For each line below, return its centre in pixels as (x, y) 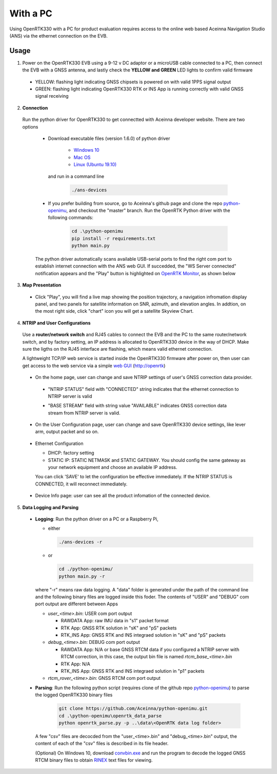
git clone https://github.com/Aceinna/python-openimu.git (133, 709)
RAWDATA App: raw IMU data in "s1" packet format (115, 621)
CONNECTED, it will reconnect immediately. (81, 484)
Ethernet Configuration (59, 443)
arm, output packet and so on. (67, 431)
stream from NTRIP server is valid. (84, 413)
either (54, 528)
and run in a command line (76, 176)
